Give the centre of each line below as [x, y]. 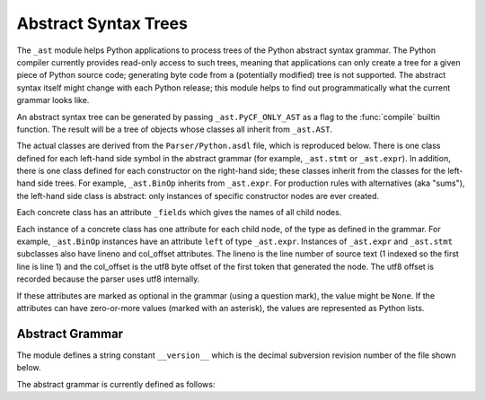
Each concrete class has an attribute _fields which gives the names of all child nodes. [179, 213]
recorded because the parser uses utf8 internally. [108, 279]
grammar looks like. [53, 100]
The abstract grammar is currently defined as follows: [116, 384]
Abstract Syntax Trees [102, 23]
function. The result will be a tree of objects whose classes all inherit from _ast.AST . [174, 129]
